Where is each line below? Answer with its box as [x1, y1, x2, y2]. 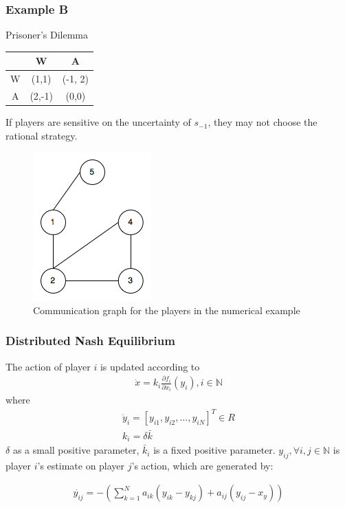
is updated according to [100, 359, 200, 373]
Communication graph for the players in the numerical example [33, 302, 300, 317]
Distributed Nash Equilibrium [5, 332, 175, 349]
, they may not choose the [208, 115, 318, 129]
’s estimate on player [37, 458, 125, 472]
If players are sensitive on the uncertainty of [5, 115, 191, 129]
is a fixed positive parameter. [153, 443, 276, 457]
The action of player [5, 359, 91, 373]
